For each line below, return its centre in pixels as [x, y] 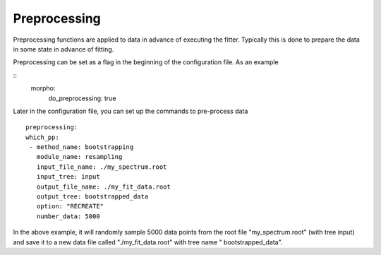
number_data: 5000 [68, 216]
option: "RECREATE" [70, 206]
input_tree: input [68, 177]
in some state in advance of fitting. [64, 49]
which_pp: [42, 137]
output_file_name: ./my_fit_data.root [103, 186]
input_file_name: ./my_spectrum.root [102, 167]
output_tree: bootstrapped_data [92, 197]
